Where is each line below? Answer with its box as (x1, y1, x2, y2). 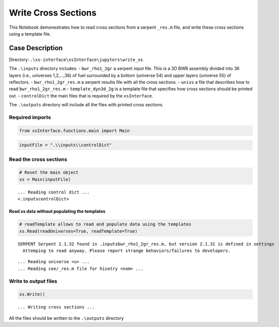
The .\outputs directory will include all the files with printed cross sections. (9, 102, 164, 108)
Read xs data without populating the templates (9, 209, 106, 214)
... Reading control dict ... (18, 189, 90, 195)
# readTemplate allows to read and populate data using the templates (19, 222, 192, 227)
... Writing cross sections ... (18, 305, 95, 310)
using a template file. (9, 31, 51, 37)
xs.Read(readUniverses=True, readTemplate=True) (19, 228, 138, 234)
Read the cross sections (9, 156, 68, 163)
